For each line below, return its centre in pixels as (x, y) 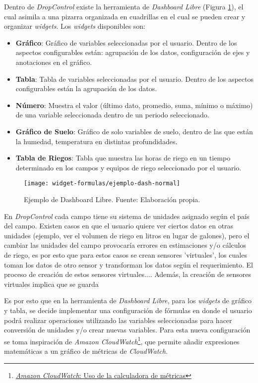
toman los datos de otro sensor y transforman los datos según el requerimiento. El (129, 264)
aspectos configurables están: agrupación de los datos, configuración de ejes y (133, 52)
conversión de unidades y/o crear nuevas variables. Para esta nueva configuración (127, 330)
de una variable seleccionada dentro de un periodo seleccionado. (112, 115)
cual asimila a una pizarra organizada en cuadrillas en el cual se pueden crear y (125, 16)
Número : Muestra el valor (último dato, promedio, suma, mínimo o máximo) (134, 105)
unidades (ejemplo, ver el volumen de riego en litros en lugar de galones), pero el (127, 235)
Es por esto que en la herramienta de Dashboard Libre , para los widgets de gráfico (128, 301)
